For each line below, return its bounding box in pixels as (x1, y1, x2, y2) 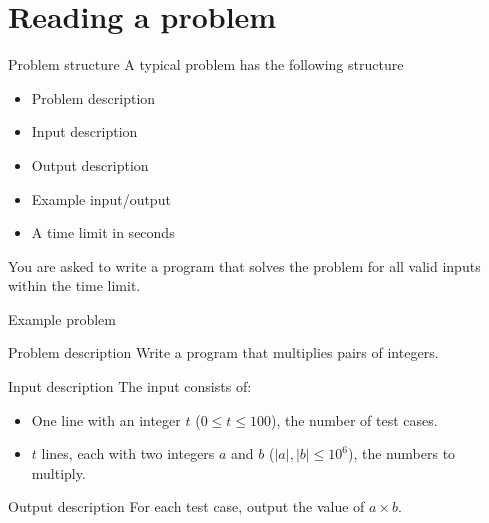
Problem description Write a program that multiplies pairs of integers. (8, 342, 439, 363)
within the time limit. (8, 275, 141, 296)
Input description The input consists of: (8, 376, 252, 397)
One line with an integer (31, 409, 181, 430)
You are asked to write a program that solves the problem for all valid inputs (8, 255, 481, 276)
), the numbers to (348, 443, 456, 464)
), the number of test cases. (271, 409, 438, 430)
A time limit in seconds (31, 222, 175, 243)
